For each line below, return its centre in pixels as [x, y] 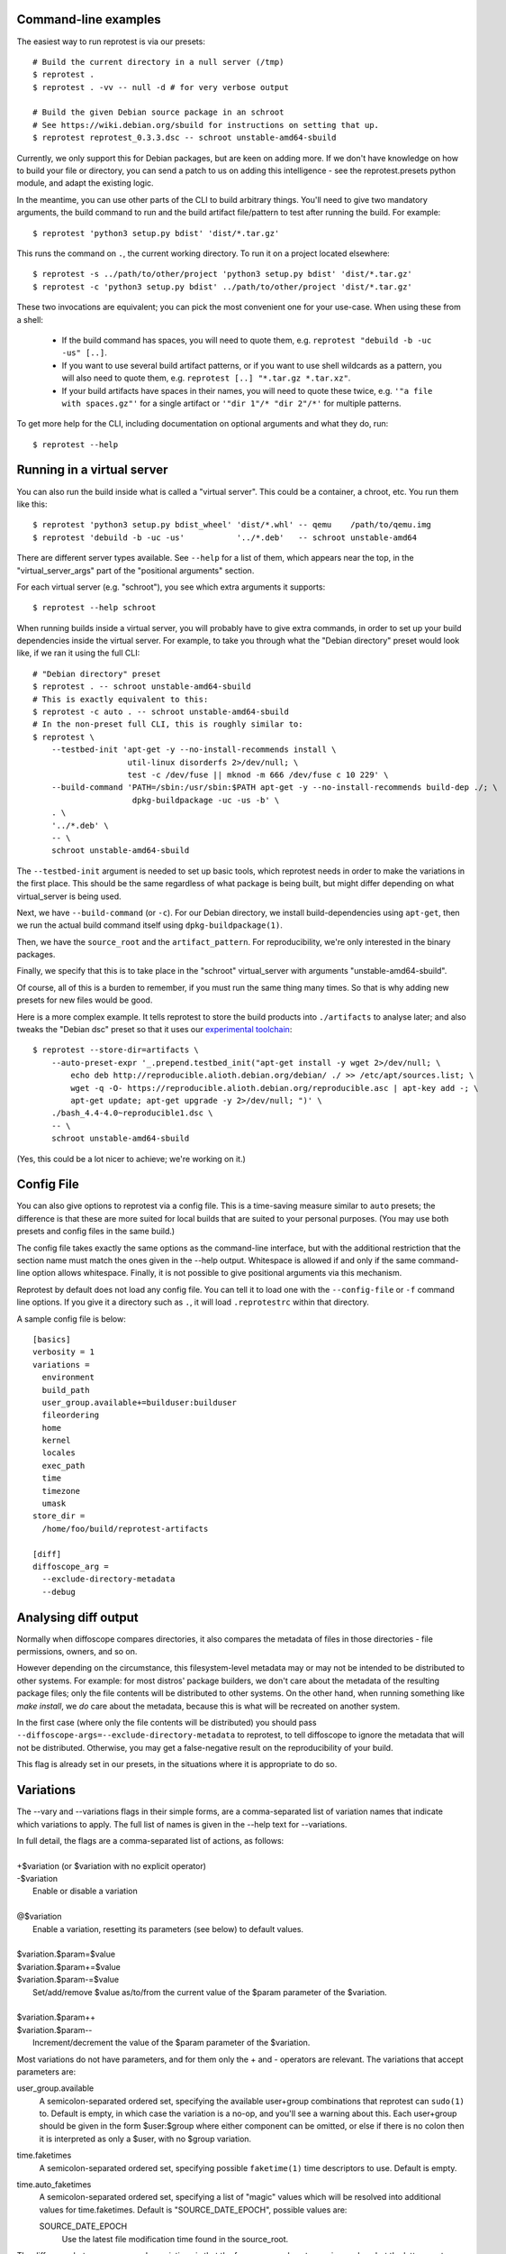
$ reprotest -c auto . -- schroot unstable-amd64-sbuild [161, 712]
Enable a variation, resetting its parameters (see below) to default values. [168, 1929]
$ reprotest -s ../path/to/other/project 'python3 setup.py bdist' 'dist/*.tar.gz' [223, 274]
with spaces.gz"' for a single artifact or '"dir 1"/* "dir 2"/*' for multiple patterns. [231, 403]
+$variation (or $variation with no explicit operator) [112, 1865]
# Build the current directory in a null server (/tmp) [158, 62]
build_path [66, 1390]
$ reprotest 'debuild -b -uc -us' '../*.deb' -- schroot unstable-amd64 [225, 537]
